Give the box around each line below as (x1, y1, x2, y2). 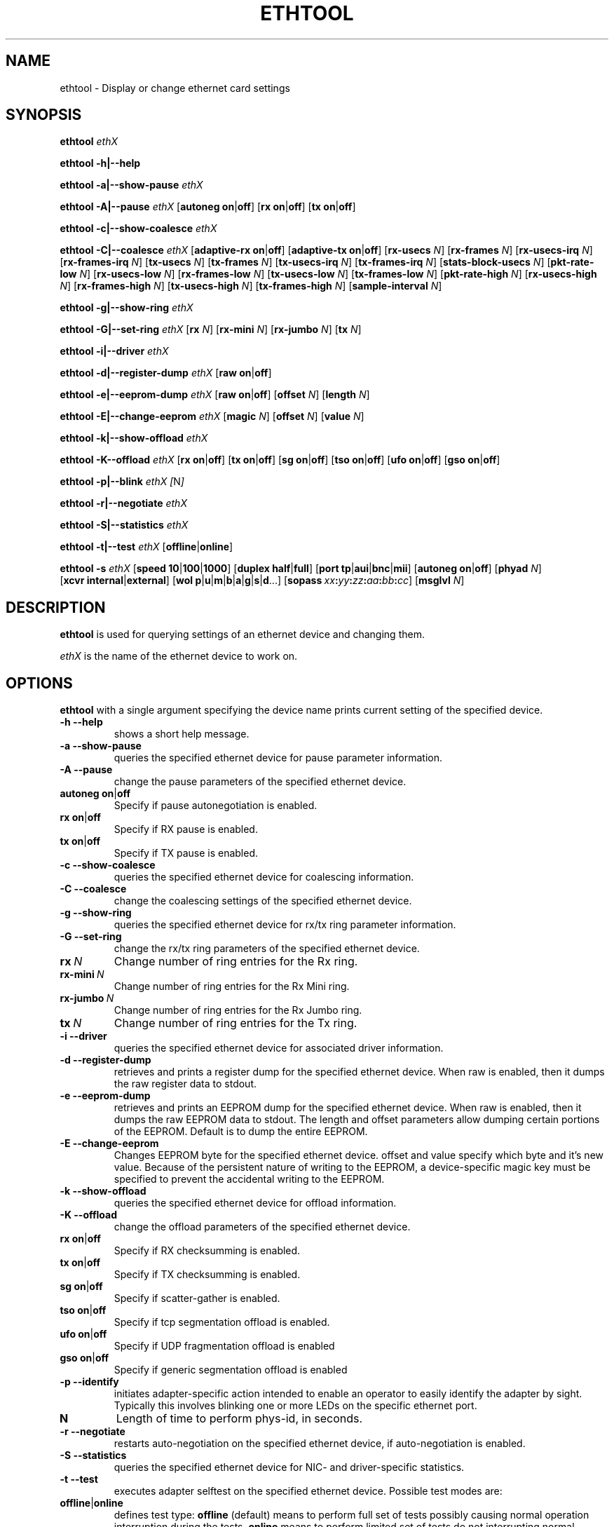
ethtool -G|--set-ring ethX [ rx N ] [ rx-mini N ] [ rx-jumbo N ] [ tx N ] (60, 323, 362, 336)
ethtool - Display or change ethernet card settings (60, 81, 290, 94)
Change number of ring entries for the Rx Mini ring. (114, 980, 350, 993)
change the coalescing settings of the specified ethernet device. (114, 895, 412, 907)
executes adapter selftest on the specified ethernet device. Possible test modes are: (114, 1485, 503, 1498)
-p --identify (60, 1376, 119, 1388)
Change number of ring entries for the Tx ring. (114, 1016, 357, 1031)
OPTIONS (6, 674, 73, 692)
